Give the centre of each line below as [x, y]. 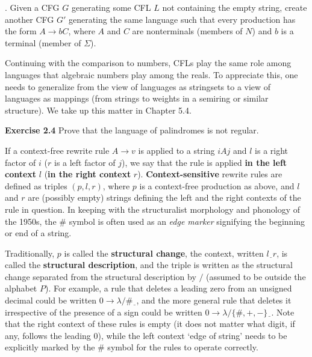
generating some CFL [111, 7]
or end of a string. [38, 233]
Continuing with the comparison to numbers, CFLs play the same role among [148, 63]
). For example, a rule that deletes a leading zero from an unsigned [168, 288]
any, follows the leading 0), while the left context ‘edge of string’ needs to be [146, 335]
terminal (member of [43, 42]
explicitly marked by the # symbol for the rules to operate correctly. [132, 347]
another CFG [30, 19]
